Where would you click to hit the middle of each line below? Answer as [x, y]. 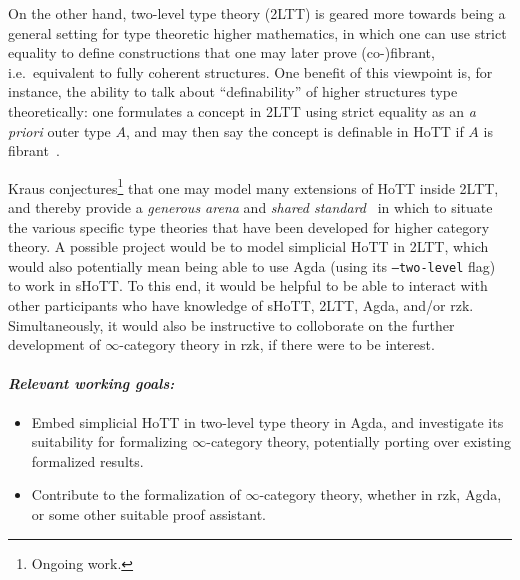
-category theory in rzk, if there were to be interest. [277, 344]
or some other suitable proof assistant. [149, 513]
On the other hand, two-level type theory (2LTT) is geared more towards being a [257, 13]
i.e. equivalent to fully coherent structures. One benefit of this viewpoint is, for [250, 71]
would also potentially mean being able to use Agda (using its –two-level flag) [252, 265]
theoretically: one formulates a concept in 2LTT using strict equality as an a [242, 110]
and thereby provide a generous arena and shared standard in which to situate [250, 207]
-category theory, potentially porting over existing [358, 441]
